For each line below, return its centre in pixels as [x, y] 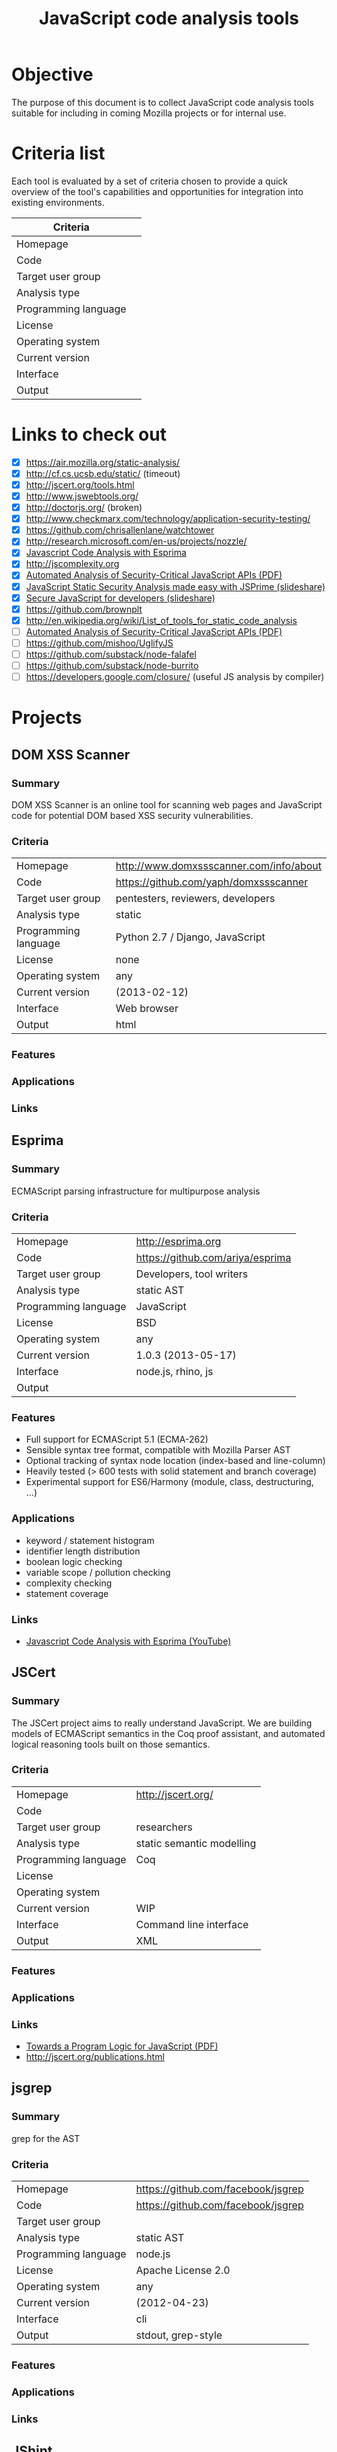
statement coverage [67, 1593]
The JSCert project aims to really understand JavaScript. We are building [162, 1723]
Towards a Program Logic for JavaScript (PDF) [122, 2046]
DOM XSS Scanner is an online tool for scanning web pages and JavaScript [167, 804]
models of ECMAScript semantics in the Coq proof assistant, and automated [168, 1733]
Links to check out [89, 434]
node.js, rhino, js [174, 1371]
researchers [164, 1827]
